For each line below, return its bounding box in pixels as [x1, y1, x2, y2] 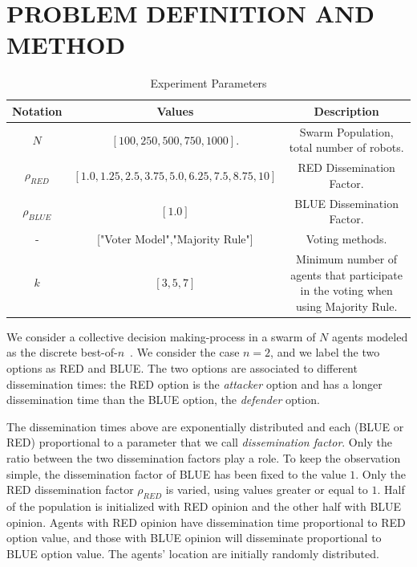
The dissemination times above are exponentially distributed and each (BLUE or [6, 418, 404, 434]
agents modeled [332, 328, 408, 345]
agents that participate [290, 266, 403, 283]
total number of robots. [289, 139, 404, 156]
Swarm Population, [299, 123, 394, 140]
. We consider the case [130, 344, 240, 361]
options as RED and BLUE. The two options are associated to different [6, 359, 358, 376]
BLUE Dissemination [294, 194, 399, 211]
